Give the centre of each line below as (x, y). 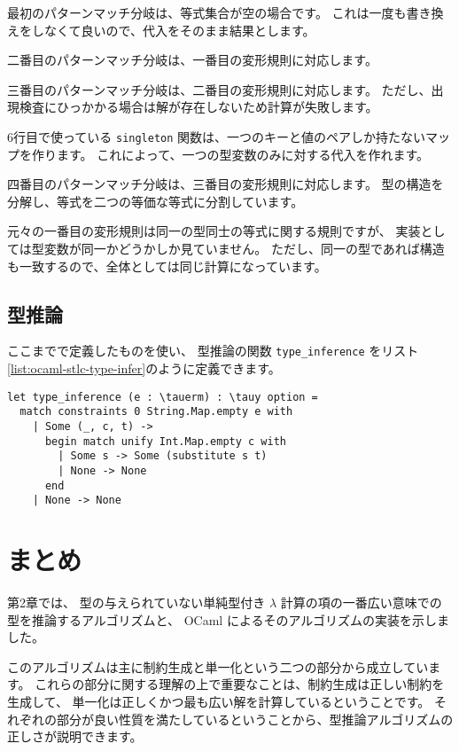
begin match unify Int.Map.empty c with (165, 441)
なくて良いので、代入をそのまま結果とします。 (179, 30)
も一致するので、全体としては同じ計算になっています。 (167, 266)
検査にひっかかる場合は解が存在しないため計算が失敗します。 (198, 107)
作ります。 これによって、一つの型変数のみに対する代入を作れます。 (230, 154)
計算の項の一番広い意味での (361, 602)
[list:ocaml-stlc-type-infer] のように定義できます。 (144, 368)
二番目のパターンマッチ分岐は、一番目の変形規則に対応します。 (192, 60)
